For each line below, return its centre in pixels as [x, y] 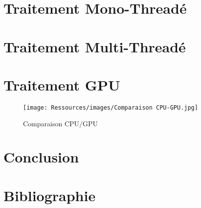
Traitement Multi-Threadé [95, 46]
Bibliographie [50, 195]
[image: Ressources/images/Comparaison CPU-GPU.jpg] [111, 107]
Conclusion [41, 157]
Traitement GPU [62, 84]
